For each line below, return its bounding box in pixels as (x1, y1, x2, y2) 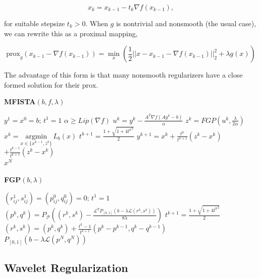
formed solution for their (4, 79, 80, 90)
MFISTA (4, 96, 36, 107)
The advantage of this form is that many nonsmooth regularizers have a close (4, 69, 243, 80)
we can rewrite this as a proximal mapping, (4, 28, 138, 38)
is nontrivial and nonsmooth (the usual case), (116, 18, 256, 28)
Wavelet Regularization (4, 259, 128, 275)
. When (85, 18, 108, 28)
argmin (25, 132, 47, 140)
